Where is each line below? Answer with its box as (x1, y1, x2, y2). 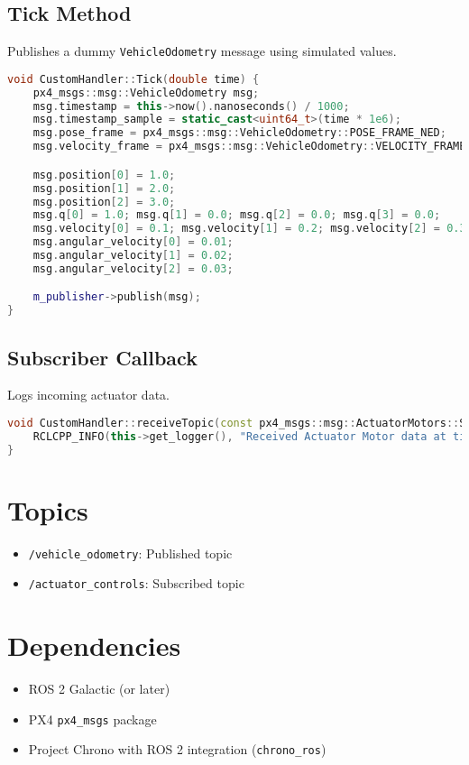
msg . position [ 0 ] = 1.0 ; (32, 168, 176, 181)
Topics (7, 491, 88, 528)
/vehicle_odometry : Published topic (28, 543, 233, 562)
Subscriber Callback (7, 343, 198, 371)
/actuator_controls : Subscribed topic (28, 574, 244, 593)
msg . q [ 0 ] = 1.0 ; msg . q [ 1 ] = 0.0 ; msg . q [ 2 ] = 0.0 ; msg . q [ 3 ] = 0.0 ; (32, 208, 441, 222)
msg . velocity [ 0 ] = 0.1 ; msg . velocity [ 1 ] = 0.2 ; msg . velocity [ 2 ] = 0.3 (32, 222, 466, 235)
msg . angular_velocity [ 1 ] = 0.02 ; (32, 249, 234, 263)
